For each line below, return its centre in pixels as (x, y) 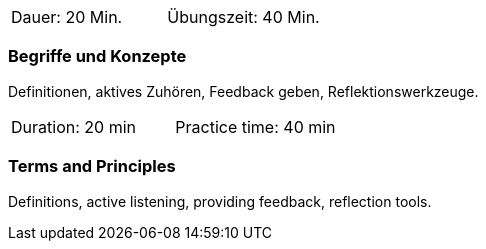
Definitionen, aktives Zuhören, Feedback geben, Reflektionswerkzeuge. (243, 91)
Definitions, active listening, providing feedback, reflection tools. (220, 201)
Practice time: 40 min (255, 126)
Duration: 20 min (73, 126)
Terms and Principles (92, 166)
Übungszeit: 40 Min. (243, 17)
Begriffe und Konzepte (97, 56)
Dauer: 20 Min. (67, 17)
